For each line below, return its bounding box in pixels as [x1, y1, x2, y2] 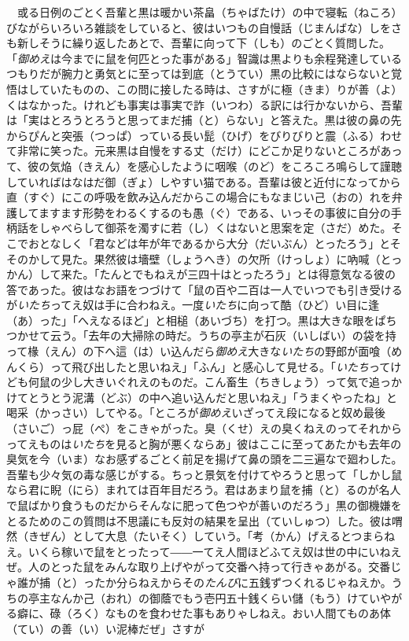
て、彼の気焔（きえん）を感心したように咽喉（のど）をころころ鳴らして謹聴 [6, 157, 402, 174]
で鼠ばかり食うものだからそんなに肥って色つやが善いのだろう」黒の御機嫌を [6, 497, 402, 513]
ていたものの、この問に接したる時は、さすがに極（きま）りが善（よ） [39, 80, 403, 97]
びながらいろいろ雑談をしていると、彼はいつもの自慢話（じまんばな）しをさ [6, 19, 403, 35]
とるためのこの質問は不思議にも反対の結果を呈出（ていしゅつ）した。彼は [6, 512, 392, 529]
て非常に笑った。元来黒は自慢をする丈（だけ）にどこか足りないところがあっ [6, 142, 403, 159]
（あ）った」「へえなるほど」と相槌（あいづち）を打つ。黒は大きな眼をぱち [6, 311, 397, 328]
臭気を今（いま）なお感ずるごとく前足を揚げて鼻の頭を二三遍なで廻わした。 [6, 451, 403, 467]
